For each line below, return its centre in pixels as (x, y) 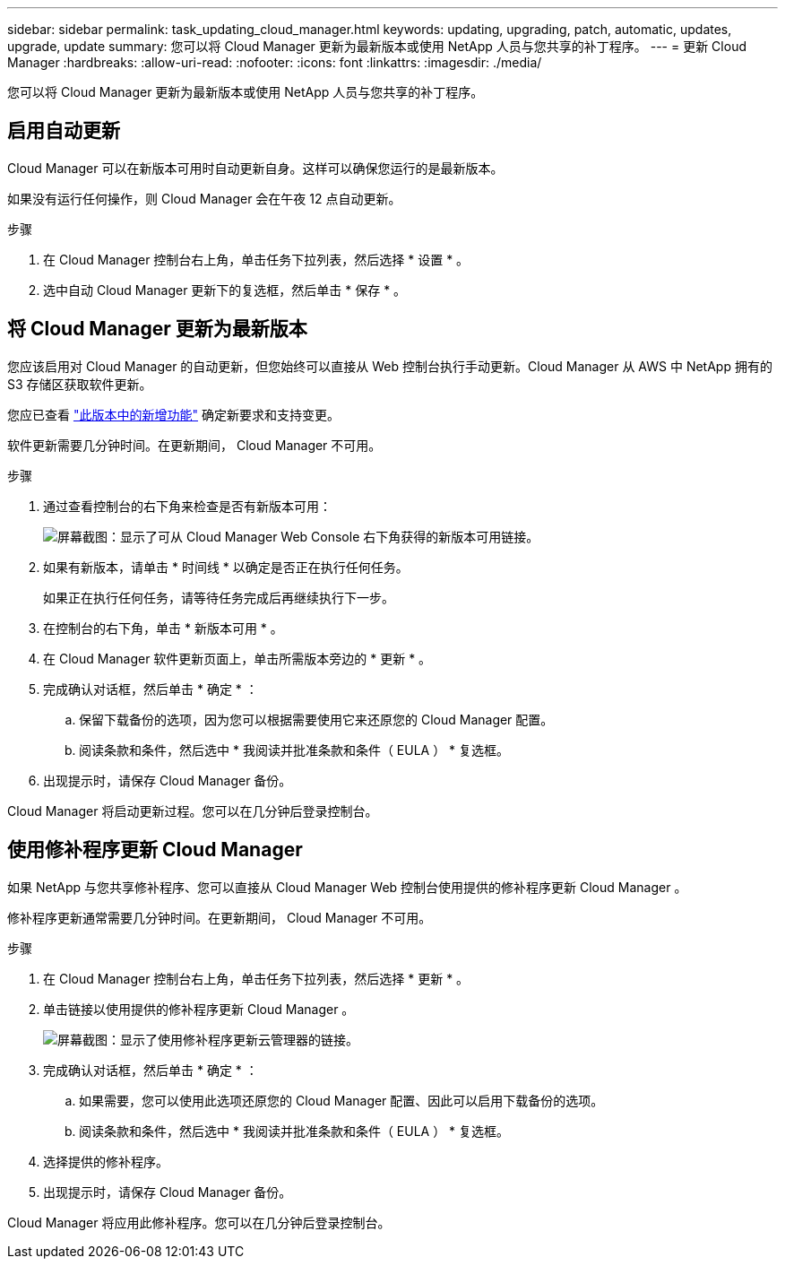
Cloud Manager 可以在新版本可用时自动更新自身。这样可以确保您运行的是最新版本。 (255, 168)
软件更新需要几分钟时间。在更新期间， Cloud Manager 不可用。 (194, 445)
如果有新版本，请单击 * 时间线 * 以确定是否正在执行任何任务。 (226, 567)
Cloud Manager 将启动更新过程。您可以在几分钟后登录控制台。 (193, 811)
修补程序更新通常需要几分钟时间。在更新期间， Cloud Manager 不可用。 (220, 917)
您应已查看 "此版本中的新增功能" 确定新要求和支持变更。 (173, 414)
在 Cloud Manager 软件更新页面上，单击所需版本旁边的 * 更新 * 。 (237, 658)
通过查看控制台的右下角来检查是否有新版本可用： (187, 506)
